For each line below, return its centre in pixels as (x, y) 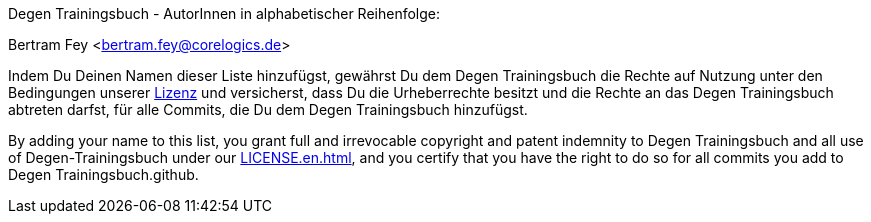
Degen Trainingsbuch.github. (103, 174)
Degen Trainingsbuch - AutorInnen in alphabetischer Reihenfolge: (224, 13)
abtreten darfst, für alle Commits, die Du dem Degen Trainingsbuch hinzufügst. (268, 109)
